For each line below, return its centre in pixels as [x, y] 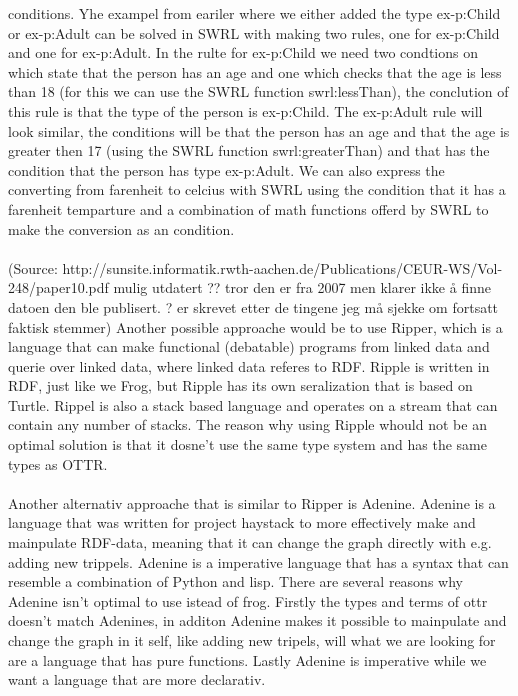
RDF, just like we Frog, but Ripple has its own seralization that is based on [240, 385]
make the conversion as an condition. [121, 228]
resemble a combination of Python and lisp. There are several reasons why [235, 581]
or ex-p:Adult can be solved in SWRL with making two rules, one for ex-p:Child [254, 32]
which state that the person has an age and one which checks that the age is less [255, 71]
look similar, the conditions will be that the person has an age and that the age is [259, 130]
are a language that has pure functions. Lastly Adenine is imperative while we [247, 659]
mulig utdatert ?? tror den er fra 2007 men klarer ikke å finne [302, 287]
